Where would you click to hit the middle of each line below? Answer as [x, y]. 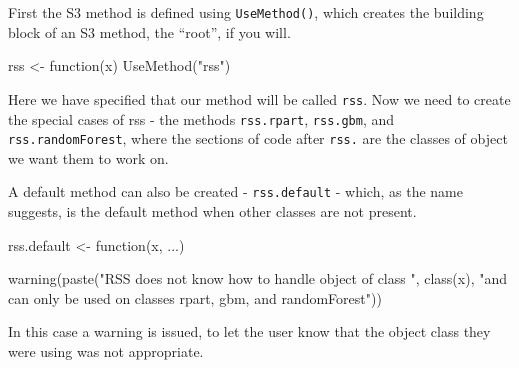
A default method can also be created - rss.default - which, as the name [235, 191]
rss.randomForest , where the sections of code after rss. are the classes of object [258, 138]
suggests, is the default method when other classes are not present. [212, 211]
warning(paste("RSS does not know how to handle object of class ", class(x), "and [258, 278]
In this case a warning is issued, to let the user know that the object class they [249, 331]
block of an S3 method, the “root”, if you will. [149, 31]
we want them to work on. [88, 157]
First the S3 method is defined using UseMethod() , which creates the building [246, 12]
